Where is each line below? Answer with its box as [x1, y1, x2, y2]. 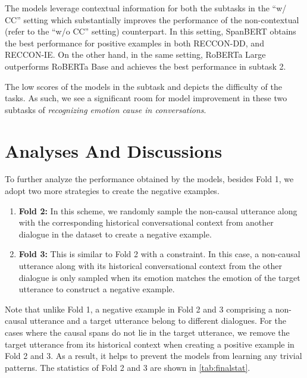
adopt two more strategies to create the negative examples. [5, 185, 220, 197]
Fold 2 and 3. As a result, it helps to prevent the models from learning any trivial [5, 349, 302, 362]
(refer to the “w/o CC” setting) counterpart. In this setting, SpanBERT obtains [5, 25, 296, 38]
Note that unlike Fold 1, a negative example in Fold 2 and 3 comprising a [5, 302, 273, 315]
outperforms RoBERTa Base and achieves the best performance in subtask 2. [5, 60, 286, 72]
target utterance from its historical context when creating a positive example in [5, 338, 295, 350]
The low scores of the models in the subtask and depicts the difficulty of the [5, 80, 282, 92]
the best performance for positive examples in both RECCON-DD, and [5, 36, 264, 49]
